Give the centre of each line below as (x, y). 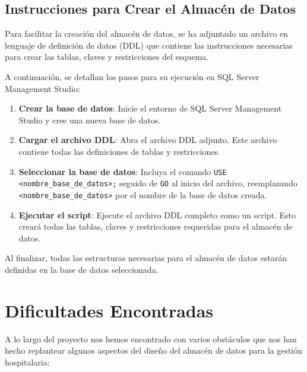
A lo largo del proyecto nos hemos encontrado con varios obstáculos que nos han (151, 338)
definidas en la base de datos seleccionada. (82, 269)
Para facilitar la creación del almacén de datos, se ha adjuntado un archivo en (146, 34)
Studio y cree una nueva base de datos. (90, 120)
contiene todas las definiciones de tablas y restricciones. (120, 151)
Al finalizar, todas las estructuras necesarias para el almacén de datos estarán (146, 258)
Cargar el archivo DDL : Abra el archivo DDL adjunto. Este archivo (148, 140)
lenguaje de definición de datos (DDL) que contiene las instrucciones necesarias (149, 45)
